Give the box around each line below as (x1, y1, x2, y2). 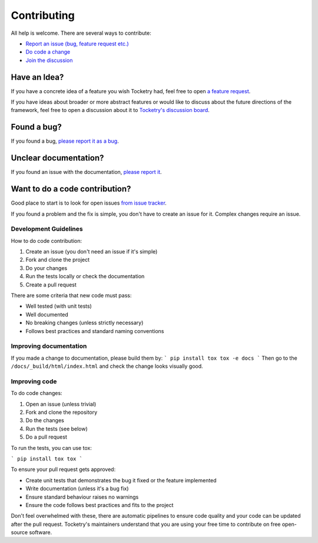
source (11, 529, 28, 536)
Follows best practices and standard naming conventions (25, 327, 164, 334)
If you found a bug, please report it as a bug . (11, 137, 119, 144)
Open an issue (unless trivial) (25, 400, 97, 407)
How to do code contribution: (11, 237, 82, 244)
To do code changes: (11, 390, 62, 397)
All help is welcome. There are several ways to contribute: (11, 29, 151, 37)
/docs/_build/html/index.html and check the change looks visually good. (11, 363, 203, 370)
